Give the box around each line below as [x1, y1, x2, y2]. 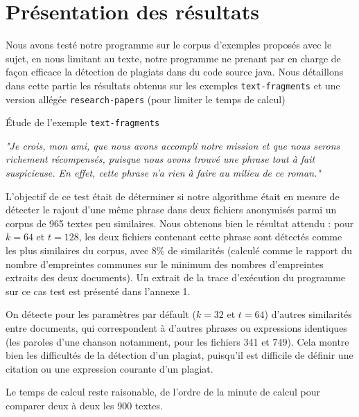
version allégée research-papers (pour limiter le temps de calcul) [6, 91, 286, 106]
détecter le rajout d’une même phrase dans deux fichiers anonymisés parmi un [6, 202, 337, 217]
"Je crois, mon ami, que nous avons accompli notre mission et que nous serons [6, 138, 340, 152]
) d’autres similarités [264, 307, 352, 321]
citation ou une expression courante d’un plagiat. [6, 361, 213, 375]
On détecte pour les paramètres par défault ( [6, 307, 196, 321]
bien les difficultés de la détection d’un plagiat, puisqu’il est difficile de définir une [6, 348, 353, 362]
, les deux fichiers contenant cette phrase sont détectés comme [78, 229, 342, 244]
